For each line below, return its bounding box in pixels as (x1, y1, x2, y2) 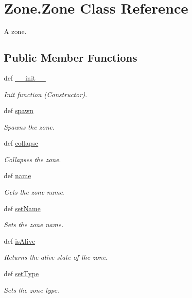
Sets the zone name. (4, 219, 64, 230)
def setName (4, 203, 41, 213)
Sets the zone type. (4, 284, 59, 295)
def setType (4, 268, 39, 279)
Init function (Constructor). (4, 89, 87, 99)
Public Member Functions (4, 50, 137, 65)
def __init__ (4, 72, 46, 83)
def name (4, 170, 31, 181)
